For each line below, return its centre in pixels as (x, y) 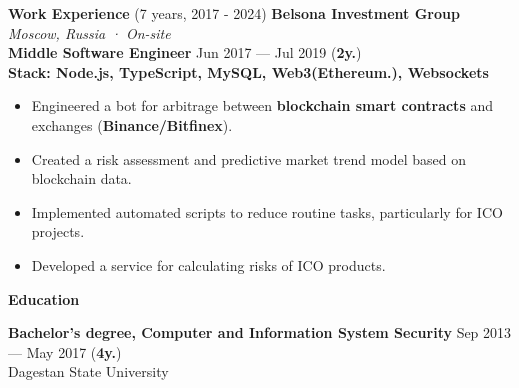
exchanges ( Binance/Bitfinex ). (132, 124)
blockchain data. (81, 178)
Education (44, 298)
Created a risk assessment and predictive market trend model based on (249, 158)
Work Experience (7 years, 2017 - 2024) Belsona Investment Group (234, 13)
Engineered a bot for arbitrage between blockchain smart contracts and (262, 105)
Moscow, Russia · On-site (89, 32)
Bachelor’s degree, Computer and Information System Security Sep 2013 (260, 332)
